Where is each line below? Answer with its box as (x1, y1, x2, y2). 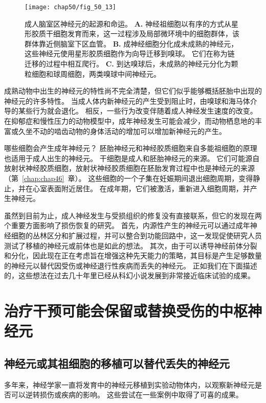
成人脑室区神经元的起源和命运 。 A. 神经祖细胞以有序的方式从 (25, 18, 231, 29)
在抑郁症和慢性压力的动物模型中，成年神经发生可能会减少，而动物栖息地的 (4, 116, 255, 126)
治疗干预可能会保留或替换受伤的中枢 (4, 300, 248, 321)
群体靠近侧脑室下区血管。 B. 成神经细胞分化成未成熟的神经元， (25, 38, 238, 49)
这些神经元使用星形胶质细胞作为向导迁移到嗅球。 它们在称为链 (25, 48, 235, 59)
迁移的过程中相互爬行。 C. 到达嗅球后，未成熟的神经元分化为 (25, 58, 231, 69)
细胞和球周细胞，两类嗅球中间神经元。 (31, 68, 161, 79)
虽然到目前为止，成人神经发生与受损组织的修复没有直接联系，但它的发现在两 (4, 210, 262, 220)
